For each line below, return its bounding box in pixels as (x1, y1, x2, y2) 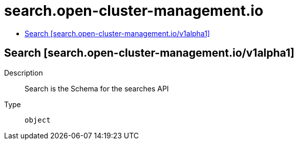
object (25, 115, 51, 124)
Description (4, 68, 43, 77)
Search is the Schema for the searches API (25, 84, 169, 93)
